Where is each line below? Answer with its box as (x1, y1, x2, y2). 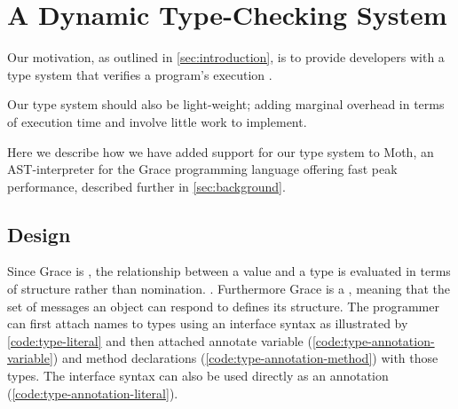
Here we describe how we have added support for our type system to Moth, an (7, 142, 434, 161)
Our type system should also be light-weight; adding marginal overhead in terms (7, 95, 445, 114)
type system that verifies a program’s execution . (7, 65, 272, 83)
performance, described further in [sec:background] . (7, 177, 286, 195)
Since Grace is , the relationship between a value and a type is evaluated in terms (7, 262, 451, 280)
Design (7, 220, 71, 248)
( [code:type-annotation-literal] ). (7, 383, 178, 402)
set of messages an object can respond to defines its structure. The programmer (7, 296, 439, 315)
